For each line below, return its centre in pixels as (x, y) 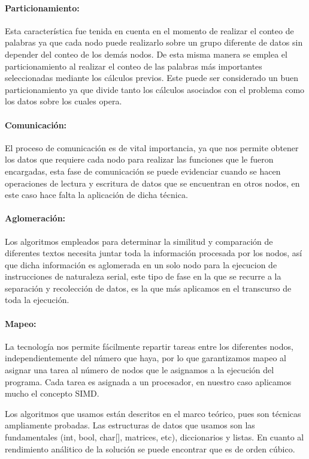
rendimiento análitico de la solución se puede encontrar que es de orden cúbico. (150, 448)
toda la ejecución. (37, 300)
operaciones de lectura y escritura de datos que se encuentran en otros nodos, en (152, 183)
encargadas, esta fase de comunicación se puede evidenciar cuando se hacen (143, 171)
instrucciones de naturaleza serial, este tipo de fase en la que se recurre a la (143, 276)
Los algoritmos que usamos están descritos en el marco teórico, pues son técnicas (153, 413)
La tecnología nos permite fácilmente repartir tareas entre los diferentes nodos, (149, 346)
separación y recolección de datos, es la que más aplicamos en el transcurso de (148, 288)
